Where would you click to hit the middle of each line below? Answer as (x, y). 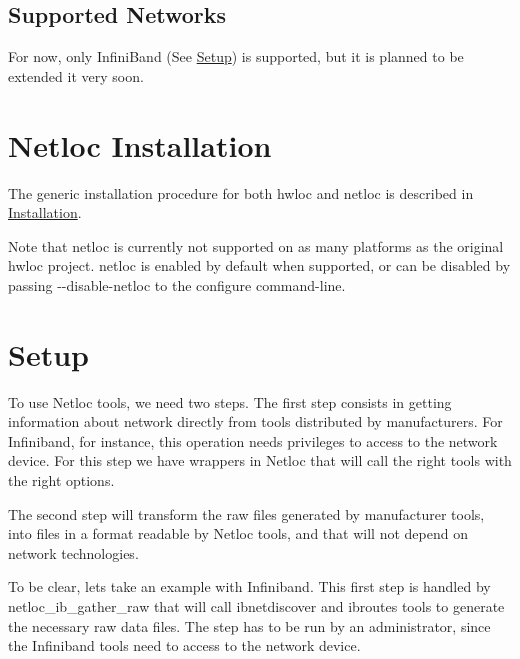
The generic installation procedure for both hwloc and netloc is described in (241, 192)
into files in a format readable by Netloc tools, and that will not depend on (238, 533)
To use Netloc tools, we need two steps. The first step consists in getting (230, 401)
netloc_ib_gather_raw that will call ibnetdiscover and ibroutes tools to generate (256, 605)
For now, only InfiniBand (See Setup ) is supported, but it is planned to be (236, 56)
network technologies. (73, 552)
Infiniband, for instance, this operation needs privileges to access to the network (253, 440)
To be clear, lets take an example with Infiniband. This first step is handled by (249, 586)
